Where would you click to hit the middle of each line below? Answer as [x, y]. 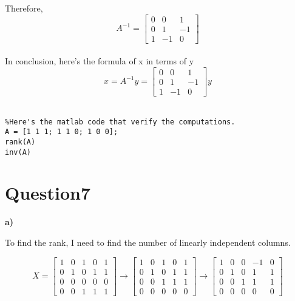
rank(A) [20, 142]
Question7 [48, 193]
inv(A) [18, 152]
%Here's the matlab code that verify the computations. [120, 122]
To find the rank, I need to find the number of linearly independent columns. [148, 242]
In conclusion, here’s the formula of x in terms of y [100, 61]
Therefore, [24, 8]
